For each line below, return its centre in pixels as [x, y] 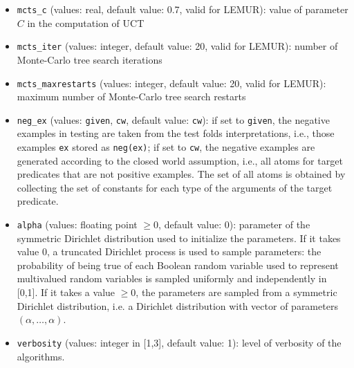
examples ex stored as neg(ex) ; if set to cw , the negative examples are [166, 147]
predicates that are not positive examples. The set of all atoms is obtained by [181, 174]
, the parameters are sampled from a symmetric [236, 292]
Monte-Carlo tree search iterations [90, 59]
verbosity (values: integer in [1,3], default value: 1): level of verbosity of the [179, 342]
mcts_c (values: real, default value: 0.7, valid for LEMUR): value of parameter [183, 9]
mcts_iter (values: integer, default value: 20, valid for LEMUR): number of [177, 46]
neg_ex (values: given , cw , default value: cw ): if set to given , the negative [173, 119]
